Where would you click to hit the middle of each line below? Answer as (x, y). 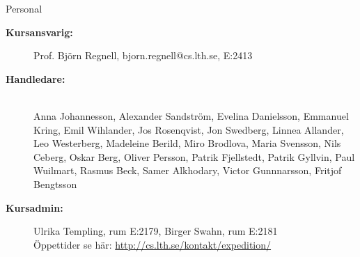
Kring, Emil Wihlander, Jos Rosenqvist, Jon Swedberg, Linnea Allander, (189, 129)
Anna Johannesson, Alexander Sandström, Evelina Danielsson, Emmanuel (191, 115)
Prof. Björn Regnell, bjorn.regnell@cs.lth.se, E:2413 (143, 55)
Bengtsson (55, 184)
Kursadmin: (34, 207)
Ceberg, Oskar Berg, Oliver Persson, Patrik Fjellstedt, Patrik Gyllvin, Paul (194, 156)
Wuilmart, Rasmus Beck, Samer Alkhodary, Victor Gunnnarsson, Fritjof (188, 170)
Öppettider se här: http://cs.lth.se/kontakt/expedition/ (152, 244)
